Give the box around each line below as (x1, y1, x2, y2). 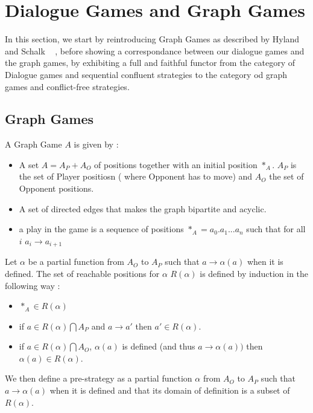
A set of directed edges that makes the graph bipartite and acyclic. (19, 202, 267, 215)
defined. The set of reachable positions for (5, 267, 160, 279)
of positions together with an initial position (94, 158, 258, 171)
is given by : (74, 138, 119, 151)
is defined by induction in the (200, 267, 309, 279)
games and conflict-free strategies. (5, 80, 130, 93)
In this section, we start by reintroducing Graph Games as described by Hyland (5, 33, 300, 45)
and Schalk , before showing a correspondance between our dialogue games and (5, 44, 305, 57)
